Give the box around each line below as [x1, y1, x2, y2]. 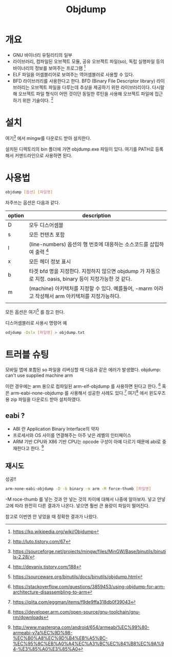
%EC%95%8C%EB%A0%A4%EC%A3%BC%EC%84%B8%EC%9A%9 [12, 640, 164, 646]
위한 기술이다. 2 [22, 96, 54, 103]
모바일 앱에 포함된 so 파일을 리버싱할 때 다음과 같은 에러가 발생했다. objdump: [5, 367, 161, 373]
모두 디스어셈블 [29, 221, 64, 228]
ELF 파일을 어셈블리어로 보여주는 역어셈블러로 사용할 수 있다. [12, 71, 134, 77]
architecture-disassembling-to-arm [12, 589, 88, 595]
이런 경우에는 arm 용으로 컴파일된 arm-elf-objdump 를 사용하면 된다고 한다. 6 [5, 383, 161, 390]
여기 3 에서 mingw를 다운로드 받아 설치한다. [5, 134, 92, 141]
